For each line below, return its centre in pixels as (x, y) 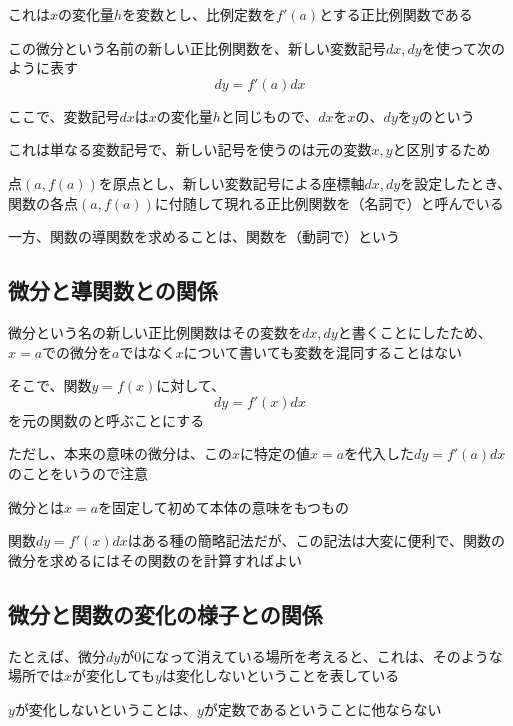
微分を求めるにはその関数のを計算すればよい (155, 559)
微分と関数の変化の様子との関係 (165, 613)
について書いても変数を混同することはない (322, 351)
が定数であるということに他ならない (322, 708)
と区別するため (441, 149)
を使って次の (463, 47)
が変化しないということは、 (105, 708)
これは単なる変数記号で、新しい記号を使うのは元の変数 (190, 149)
